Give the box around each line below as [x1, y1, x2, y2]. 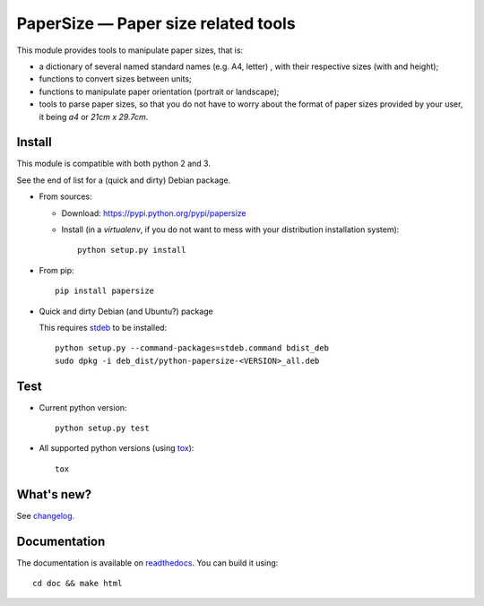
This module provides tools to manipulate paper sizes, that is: [16, 45, 244, 56]
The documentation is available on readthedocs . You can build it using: [16, 557, 279, 568]
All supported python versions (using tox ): [39, 443, 194, 454]
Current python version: [39, 402, 127, 412]
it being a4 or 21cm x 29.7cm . [39, 111, 149, 122]
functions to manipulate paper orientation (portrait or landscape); [39, 86, 280, 97]
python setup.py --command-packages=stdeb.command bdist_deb [55, 343, 329, 353]
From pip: [39, 264, 75, 275]
